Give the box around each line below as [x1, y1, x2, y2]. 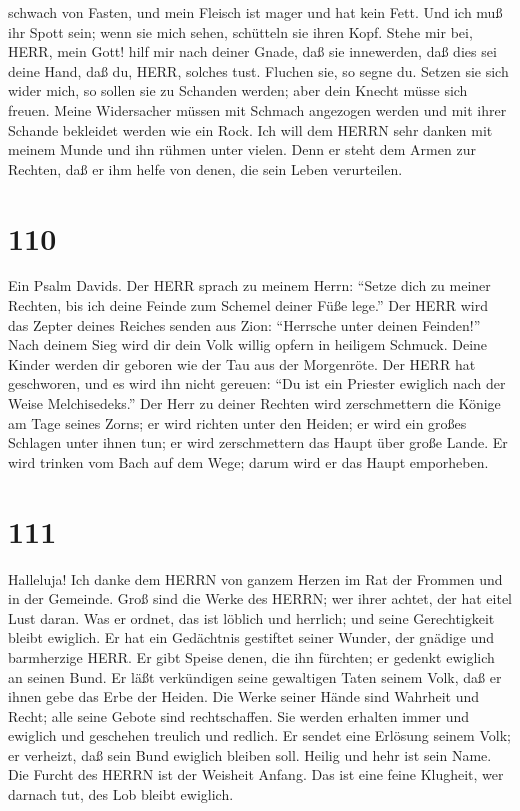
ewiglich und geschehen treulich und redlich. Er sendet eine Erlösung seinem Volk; [8, 725, 511, 746]
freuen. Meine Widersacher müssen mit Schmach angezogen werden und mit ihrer [8, 99, 507, 120]
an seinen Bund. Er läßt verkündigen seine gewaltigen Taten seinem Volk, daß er [8, 666, 502, 687]
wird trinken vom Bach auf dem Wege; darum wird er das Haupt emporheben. [8, 451, 489, 472]
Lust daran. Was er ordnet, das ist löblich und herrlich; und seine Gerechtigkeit [8, 607, 495, 628]
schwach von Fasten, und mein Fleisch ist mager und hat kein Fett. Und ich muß [8, 2, 503, 22]
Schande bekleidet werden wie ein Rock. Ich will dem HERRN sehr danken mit [8, 119, 493, 140]
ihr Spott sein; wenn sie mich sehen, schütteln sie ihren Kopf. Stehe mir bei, [8, 21, 473, 42]
